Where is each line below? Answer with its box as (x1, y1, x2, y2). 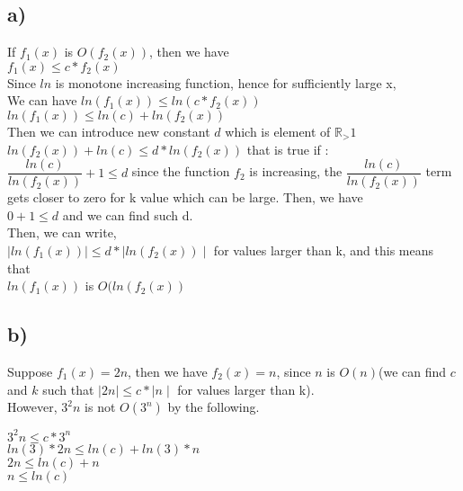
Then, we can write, (7, 223, 117, 242)
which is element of (225, 121, 331, 140)
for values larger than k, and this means (213, 241, 434, 260)
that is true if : (246, 139, 329, 158)
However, (7, 397, 58, 416)
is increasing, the (249, 162, 343, 181)
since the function (131, 162, 230, 181)
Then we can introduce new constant (7, 121, 210, 140)
